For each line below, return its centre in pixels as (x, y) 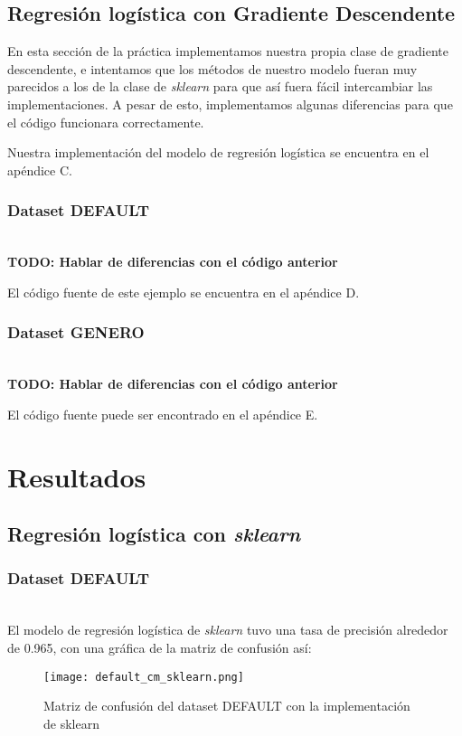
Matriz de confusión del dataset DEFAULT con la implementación (227, 706)
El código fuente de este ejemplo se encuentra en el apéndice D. (184, 292)
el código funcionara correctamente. (106, 122)
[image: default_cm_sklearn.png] (144, 677)
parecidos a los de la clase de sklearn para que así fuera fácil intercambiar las (220, 86)
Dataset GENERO (76, 332)
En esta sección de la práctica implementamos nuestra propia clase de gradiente (228, 51)
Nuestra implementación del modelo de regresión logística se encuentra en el (218, 152)
